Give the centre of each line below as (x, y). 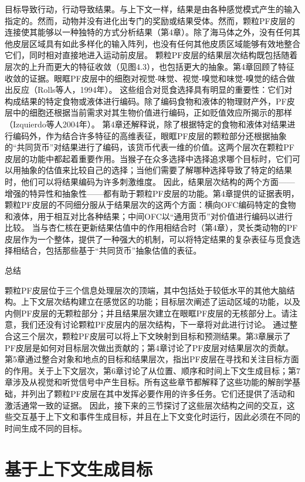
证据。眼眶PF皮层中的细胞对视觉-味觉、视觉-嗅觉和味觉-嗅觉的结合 (158, 78)
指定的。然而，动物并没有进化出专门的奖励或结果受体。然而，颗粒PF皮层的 (150, 20)
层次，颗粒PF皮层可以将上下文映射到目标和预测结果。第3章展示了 (164, 336)
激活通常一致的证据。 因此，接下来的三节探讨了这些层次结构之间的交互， (146, 405)
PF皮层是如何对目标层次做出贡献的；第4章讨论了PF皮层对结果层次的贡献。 (149, 347)
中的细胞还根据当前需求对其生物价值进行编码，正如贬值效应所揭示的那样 (152, 112)
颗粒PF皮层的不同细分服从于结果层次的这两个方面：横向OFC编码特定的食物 (150, 205)
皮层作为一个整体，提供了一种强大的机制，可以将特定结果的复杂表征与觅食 (148, 239)
